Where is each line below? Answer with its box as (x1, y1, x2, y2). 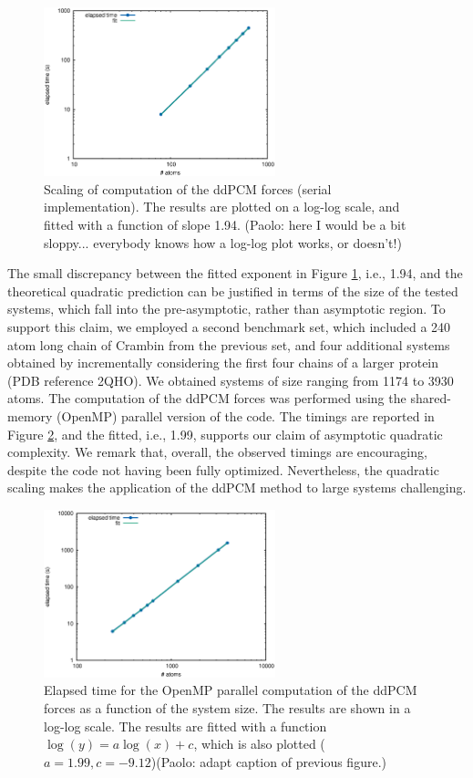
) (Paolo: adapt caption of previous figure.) (150, 752, 386, 771)
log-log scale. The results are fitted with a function (44, 716, 327, 735)
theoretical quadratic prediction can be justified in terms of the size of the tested (7, 281, 458, 300)
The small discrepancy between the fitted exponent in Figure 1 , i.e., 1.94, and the (7, 264, 463, 283)
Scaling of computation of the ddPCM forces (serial (44, 179, 332, 198)
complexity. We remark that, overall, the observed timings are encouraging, (7, 442, 427, 462)
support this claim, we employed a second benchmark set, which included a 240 (7, 317, 451, 336)
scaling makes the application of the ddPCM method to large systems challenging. (7, 478, 467, 497)
